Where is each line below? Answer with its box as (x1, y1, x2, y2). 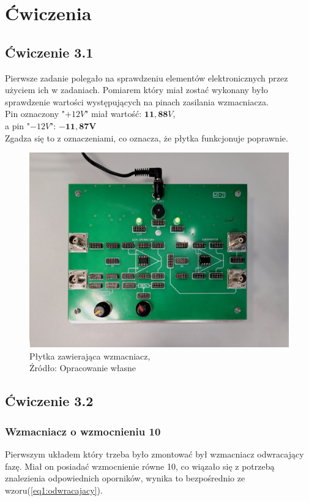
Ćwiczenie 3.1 (5, 42, 94, 61)
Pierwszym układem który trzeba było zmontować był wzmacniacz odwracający (5, 447, 304, 460)
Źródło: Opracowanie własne (29, 361, 136, 374)
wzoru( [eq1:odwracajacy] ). (5, 483, 103, 496)
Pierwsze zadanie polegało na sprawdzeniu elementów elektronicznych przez (5, 71, 288, 84)
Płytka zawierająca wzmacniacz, (29, 349, 151, 362)
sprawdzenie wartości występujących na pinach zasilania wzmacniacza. (5, 95, 269, 108)
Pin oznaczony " (5, 107, 65, 120)
